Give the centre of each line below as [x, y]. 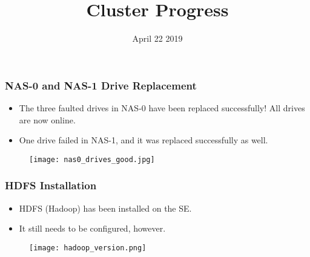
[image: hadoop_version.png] [88, 248]
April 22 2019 [157, 38]
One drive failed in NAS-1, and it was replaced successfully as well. [143, 140]
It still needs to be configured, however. [92, 228]
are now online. [47, 119]
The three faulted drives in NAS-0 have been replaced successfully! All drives [162, 108]
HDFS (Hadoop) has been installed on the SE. [105, 208]
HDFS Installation [51, 185]
